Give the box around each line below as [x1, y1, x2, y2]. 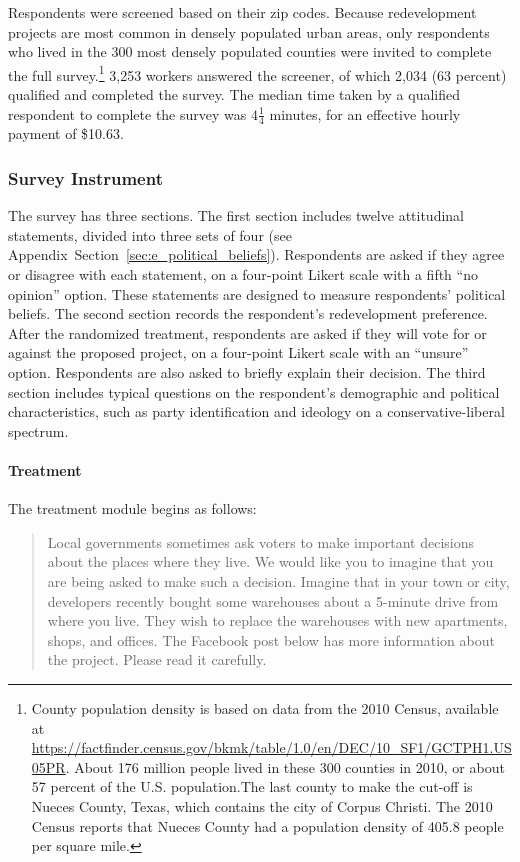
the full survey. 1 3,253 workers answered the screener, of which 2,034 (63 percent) [8, 61, 507, 85]
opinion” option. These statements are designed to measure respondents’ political [8, 283, 506, 304]
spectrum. [8, 420, 69, 441]
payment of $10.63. [8, 123, 124, 144]
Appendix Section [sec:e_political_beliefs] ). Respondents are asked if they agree [8, 244, 505, 265]
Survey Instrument [8, 165, 163, 190]
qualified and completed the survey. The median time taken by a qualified [8, 84, 461, 105]
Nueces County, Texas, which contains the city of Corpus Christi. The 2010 [31, 795, 493, 816]
